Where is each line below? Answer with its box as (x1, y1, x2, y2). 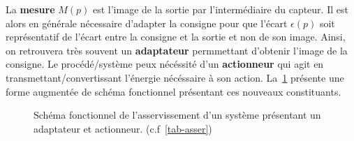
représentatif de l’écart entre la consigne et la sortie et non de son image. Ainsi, (6, 29, 346, 44)
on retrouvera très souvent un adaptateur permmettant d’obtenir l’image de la (6, 43, 348, 57)
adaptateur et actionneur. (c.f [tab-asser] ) (34, 121, 212, 135)
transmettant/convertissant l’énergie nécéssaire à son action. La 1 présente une (6, 70, 344, 84)
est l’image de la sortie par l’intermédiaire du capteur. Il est (92, 2, 348, 16)
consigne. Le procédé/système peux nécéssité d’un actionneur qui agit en (6, 57, 324, 71)
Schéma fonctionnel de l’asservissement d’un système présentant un (34, 107, 321, 122)
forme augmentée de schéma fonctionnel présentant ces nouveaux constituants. (6, 84, 341, 98)
